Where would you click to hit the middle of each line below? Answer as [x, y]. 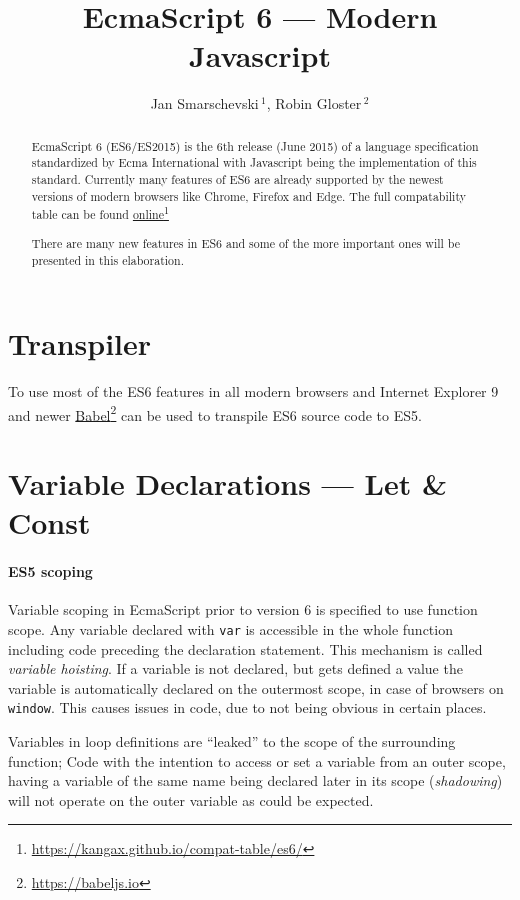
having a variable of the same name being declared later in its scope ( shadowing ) [255, 780]
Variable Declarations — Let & [227, 483]
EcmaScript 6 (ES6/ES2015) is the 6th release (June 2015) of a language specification [255, 145]
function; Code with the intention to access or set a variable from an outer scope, [257, 760]
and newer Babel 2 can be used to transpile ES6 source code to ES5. [215, 413]
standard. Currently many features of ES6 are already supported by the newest [237, 179]
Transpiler [80, 343]
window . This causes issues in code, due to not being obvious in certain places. [247, 707]
